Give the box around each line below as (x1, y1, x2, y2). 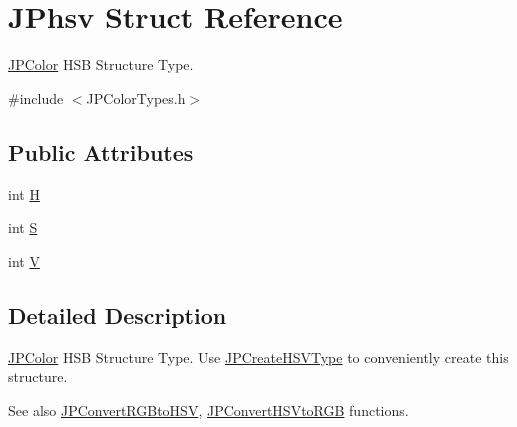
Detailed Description (8, 299, 227, 330)
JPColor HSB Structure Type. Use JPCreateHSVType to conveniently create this (8, 346, 509, 367)
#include (8, 87, 64, 108)
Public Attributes (8, 136, 194, 167)
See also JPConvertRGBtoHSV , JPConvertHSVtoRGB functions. (8, 399, 409, 420)
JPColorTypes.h (86, 87, 186, 108)
